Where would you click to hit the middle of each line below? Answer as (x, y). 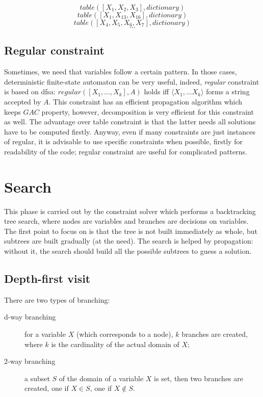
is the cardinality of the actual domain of (115, 344)
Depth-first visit (47, 279)
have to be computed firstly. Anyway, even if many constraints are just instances (130, 131)
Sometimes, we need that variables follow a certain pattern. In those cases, (121, 72)
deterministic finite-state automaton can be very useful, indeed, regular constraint (132, 81)
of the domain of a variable (101, 378)
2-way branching (30, 361)
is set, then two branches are (199, 378)
